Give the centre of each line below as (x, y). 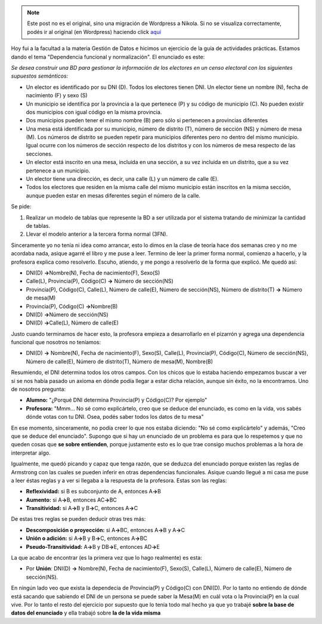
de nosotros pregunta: (38, 389)
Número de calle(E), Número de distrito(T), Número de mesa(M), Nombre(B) (120, 362)
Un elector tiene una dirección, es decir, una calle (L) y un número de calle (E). (122, 179)
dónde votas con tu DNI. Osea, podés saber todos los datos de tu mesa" (115, 417)
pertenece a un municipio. (58, 171)
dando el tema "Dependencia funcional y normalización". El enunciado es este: (108, 57)
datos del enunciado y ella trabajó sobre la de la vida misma (86, 613)
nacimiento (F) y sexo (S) (57, 95)
